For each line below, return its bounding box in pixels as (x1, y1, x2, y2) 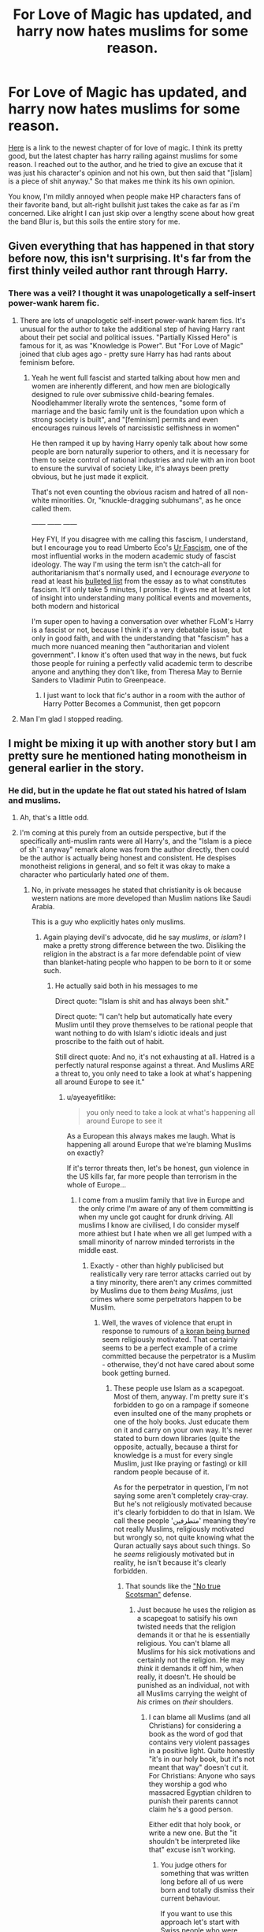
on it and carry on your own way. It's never (113, 1425, 253, 1435)
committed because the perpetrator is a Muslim (102, 1351, 256, 1361)
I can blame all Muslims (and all (148, 1712, 251, 1722)
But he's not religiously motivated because (113, 1499, 252, 1509)
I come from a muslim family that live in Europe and (78, 1195, 245, 1205)
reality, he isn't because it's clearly (113, 1558, 227, 1567)
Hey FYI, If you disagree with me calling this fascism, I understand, (31, 534, 248, 544)
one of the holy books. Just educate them (113, 1417, 250, 1427)
